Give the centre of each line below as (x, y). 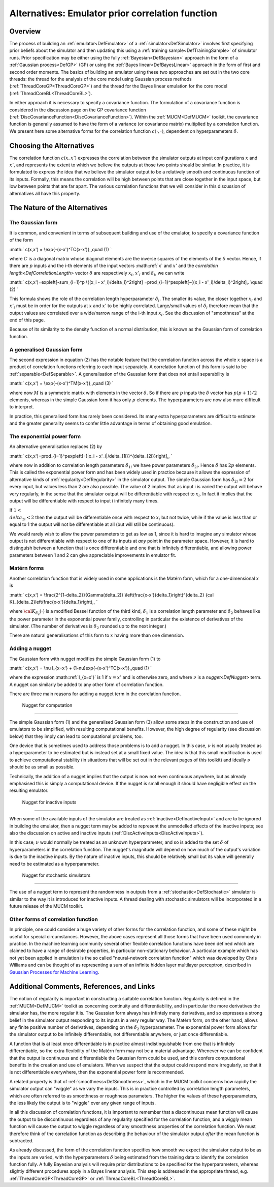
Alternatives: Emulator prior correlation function (113, 13)
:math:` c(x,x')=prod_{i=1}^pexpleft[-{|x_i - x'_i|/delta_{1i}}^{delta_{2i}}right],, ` (91, 456)
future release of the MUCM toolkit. (46, 906)
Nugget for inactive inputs (49, 802)
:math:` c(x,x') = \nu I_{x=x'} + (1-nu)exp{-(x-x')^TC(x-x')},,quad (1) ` (81, 668)
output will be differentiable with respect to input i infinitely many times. (84, 500)
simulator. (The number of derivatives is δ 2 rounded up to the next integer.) (88, 627)
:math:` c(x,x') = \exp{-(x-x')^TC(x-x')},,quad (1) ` (60, 249)
